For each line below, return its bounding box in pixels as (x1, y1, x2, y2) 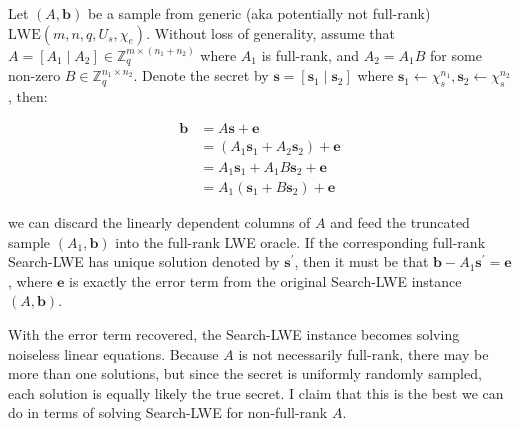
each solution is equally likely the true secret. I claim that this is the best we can (8, 382, 504, 403)
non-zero (8, 65, 61, 86)
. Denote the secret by (133, 65, 269, 86)
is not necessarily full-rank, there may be (238, 343, 489, 364)
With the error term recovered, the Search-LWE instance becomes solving (8, 323, 460, 344)
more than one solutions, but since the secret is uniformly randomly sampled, (8, 363, 482, 384)
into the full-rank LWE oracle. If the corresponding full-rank (115, 231, 486, 252)
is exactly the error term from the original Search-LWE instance (69, 270, 462, 291)
